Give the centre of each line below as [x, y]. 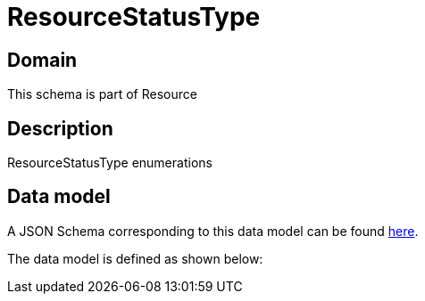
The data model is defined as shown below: [135, 258]
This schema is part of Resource [102, 94]
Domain [42, 60]
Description [60, 128]
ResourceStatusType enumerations [110, 163]
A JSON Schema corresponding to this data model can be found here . [213, 231]
